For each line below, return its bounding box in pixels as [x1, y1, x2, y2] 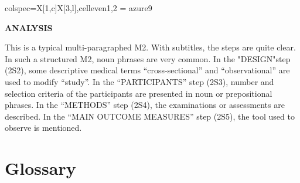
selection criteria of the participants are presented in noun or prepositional [5, 87, 272, 99]
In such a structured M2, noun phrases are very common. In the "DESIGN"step [5, 52, 291, 65]
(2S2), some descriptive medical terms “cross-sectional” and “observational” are [5, 64, 290, 76]
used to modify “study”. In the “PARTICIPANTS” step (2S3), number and [5, 75, 274, 87]
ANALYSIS [5, 21, 53, 33]
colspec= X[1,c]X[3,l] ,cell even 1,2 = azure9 [5, 2, 152, 13]
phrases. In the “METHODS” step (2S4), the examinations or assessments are [5, 99, 285, 111]
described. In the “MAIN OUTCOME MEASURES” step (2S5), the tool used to [5, 110, 295, 122]
